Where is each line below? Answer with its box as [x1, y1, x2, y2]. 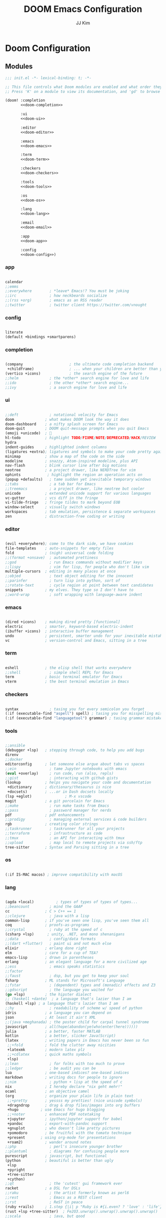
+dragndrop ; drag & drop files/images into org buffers [7, 1103, 140, 1108]
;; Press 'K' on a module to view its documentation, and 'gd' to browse [5, 89, 161, 94]
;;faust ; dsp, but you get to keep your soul [5, 974, 129, 979]
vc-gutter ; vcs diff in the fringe [5, 495, 98, 500]
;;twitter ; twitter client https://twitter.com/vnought [5, 303, 147, 307]
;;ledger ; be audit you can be [5, 1066, 96, 1071]
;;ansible [5, 743, 26, 748]
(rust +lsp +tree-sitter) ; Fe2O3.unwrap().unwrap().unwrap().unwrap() [5, 1209, 158, 1214]
